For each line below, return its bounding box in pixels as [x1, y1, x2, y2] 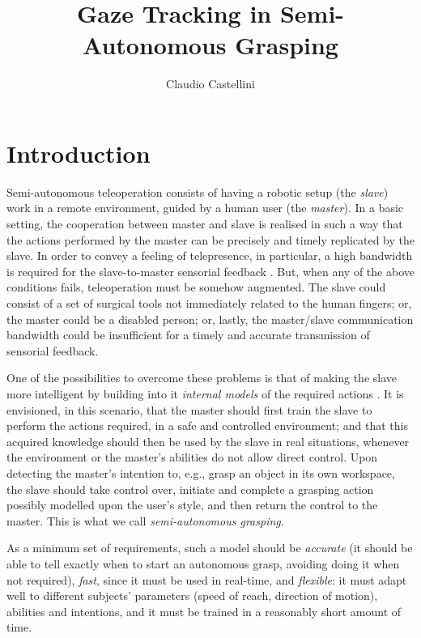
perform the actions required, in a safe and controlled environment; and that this [6, 417, 408, 434]
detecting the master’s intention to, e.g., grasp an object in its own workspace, [6, 464, 395, 481]
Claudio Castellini [166, 75, 255, 92]
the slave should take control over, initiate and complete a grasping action [6, 480, 374, 497]
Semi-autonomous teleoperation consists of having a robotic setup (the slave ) [6, 183, 389, 200]
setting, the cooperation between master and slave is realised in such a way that [6, 215, 403, 232]
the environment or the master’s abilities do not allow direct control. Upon [6, 449, 378, 466]
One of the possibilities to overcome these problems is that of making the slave [6, 369, 398, 386]
